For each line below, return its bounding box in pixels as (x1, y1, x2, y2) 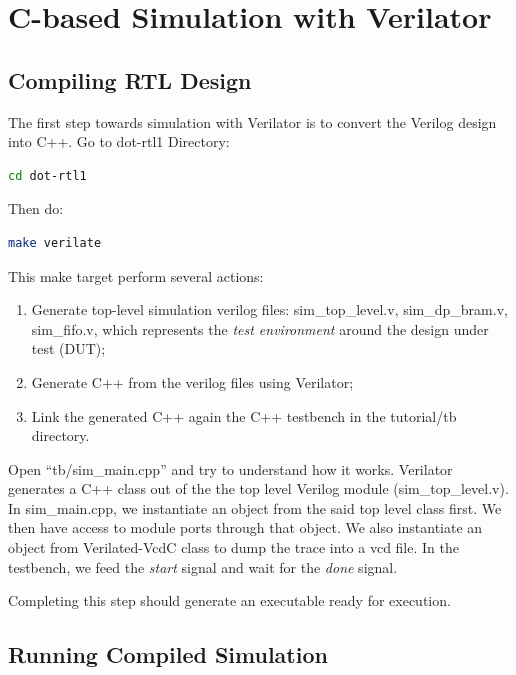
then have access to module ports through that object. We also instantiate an (8, 517, 483, 538)
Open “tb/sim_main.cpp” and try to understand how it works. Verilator (8, 458, 453, 479)
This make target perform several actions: (8, 265, 264, 286)
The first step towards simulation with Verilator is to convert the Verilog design (8, 111, 497, 132)
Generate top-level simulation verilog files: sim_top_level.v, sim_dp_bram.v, (31, 299, 508, 320)
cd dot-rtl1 (8, 168, 87, 183)
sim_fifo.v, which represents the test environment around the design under (31, 318, 489, 339)
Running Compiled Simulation (8, 639, 328, 670)
